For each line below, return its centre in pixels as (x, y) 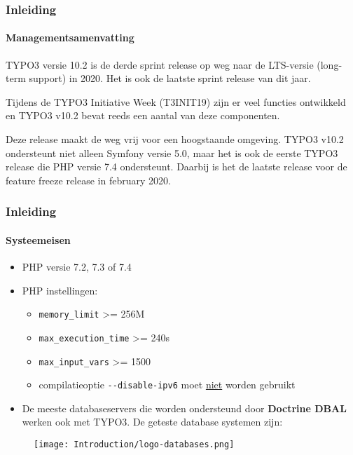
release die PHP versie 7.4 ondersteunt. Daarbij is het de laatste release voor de (176, 167)
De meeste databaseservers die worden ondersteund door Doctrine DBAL (184, 408)
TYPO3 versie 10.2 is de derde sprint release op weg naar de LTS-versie (160, 64)
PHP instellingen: (60, 290)
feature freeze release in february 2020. (88, 180)
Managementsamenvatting (70, 38)
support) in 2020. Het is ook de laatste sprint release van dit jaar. (170, 78)
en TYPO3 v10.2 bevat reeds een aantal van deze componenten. (143, 115)
